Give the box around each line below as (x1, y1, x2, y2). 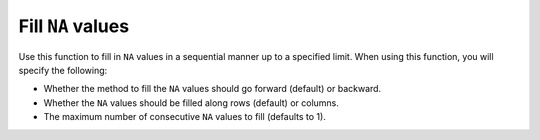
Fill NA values (18, 15, 130, 37)
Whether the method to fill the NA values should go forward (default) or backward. (43, 83, 382, 95)
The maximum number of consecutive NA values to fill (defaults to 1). (43, 111, 327, 123)
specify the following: (18, 64, 108, 76)
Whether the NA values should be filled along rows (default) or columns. (43, 96, 340, 109)
